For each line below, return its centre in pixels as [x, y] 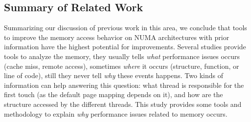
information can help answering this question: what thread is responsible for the [124, 85]
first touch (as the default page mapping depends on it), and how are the [114, 94]
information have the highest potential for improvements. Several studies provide [125, 47]
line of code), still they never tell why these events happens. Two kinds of [114, 75]
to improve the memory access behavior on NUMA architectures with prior [117, 37]
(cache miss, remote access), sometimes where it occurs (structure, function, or [122, 66]
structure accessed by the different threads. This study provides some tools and [123, 104]
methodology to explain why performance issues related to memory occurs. [116, 113]
